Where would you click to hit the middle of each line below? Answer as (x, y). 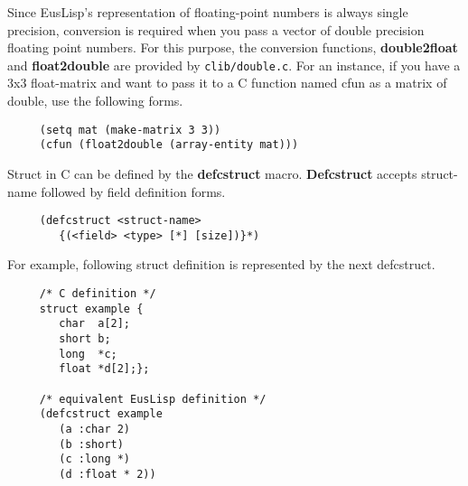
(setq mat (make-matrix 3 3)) (130, 130)
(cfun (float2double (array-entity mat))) (169, 145)
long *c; (88, 354)
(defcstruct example (101, 414)
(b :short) (91, 444)
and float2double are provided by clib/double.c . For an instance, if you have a (234, 65)
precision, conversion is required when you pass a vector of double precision (216, 29)
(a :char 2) (95, 429)
